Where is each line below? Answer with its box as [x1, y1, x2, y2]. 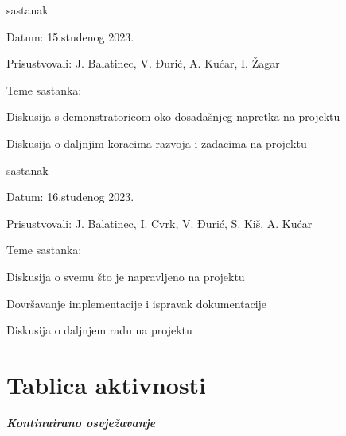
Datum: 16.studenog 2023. [6, 188, 134, 205]
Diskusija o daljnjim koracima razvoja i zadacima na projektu [6, 134, 307, 151]
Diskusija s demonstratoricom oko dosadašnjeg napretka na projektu [6, 108, 340, 125]
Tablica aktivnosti [6, 368, 207, 400]
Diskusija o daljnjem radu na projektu [6, 322, 192, 338]
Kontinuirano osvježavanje [6, 414, 156, 430]
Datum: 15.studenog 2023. [6, 28, 134, 44]
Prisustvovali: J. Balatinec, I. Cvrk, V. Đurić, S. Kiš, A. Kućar [6, 214, 313, 231]
